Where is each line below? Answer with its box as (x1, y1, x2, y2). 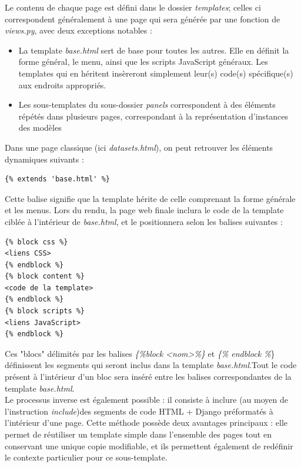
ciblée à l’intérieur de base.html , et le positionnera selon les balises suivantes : (5, 215, 283, 227)
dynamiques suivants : (5, 153, 84, 165)
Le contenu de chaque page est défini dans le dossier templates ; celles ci (5, 1, 261, 13)
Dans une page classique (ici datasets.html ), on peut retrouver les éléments (5, 141, 273, 153)
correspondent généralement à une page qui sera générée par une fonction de (5, 12, 280, 25)
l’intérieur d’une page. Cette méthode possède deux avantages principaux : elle (5, 416, 288, 429)
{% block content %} (5, 272, 85, 281)
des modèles (18, 121, 62, 134)
